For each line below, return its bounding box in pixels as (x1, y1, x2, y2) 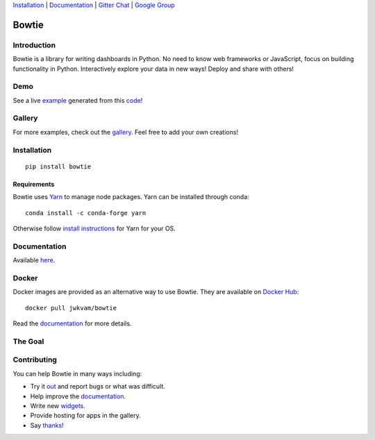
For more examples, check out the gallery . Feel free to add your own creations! (12, 128, 239, 136)
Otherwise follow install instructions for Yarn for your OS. (12, 224, 176, 232)
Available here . (12, 256, 56, 264)
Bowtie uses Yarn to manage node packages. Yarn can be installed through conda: (12, 193, 249, 201)
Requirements (12, 180, 55, 188)
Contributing (12, 355, 57, 364)
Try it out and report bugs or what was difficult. (30, 382, 166, 391)
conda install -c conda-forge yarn (25, 209, 147, 217)
